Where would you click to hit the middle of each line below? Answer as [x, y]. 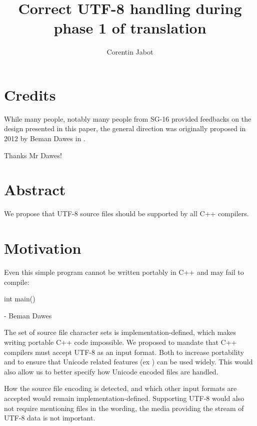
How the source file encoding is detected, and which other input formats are [120, 388]
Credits [30, 94]
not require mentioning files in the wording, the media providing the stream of [124, 408]
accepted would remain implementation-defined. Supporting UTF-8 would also [124, 398]
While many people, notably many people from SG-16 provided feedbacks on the [128, 118]
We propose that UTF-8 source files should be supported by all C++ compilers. [126, 214]
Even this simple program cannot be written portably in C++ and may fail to [124, 272]
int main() [20, 299]
